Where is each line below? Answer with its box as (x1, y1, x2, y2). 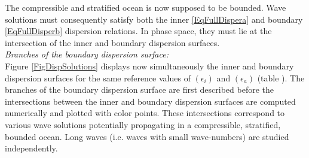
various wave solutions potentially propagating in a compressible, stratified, (5, 118, 281, 130)
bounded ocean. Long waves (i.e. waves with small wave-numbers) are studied (5, 130, 289, 142)
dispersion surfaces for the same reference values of (5, 71, 191, 84)
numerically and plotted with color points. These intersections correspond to (5, 107, 285, 119)
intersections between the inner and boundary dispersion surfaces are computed (5, 95, 296, 107)
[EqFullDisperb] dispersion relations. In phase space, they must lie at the (5, 25, 272, 37)
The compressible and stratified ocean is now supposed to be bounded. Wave (5, 1, 286, 13)
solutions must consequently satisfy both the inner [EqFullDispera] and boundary (5, 13, 303, 25)
